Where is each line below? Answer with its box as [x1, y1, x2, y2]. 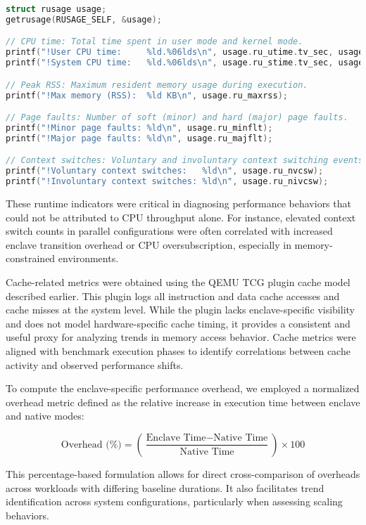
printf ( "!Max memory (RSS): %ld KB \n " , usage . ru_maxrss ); [6, 90, 288, 101]
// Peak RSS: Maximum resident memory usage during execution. [6, 79, 308, 90]
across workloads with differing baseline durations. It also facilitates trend [6, 480, 324, 495]
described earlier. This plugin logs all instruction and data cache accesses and [6, 288, 340, 303]
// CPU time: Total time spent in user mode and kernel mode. [6, 37, 303, 47]
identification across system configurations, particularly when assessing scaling [6, 494, 343, 509]
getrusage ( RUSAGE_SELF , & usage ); [6, 14, 162, 25]
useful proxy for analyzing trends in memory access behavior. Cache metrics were [6, 330, 356, 344]
